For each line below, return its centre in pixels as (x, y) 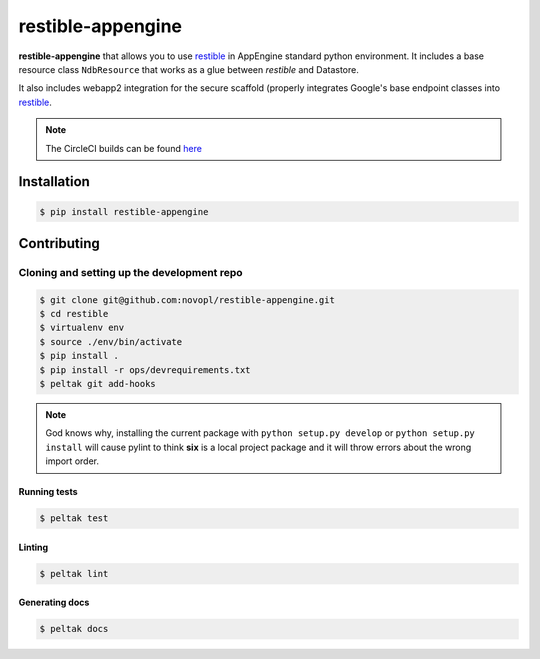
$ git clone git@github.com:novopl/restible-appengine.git (187, 299)
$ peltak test (74, 518)
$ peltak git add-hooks (98, 383)
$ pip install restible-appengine (124, 211)
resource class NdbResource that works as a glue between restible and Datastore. (188, 69)
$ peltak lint (74, 573)
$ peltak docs (74, 629)
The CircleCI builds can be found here (123, 148)
